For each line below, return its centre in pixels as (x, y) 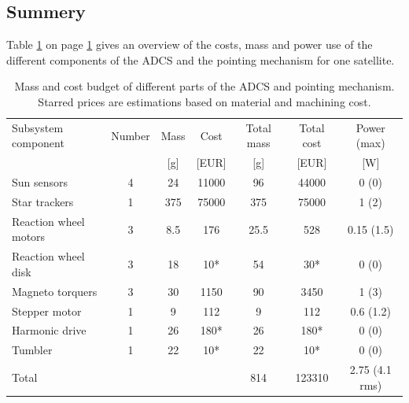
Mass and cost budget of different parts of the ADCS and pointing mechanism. (204, 86)
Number (131, 135)
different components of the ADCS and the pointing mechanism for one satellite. (201, 59)
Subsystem (38, 127)
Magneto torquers (55, 291)
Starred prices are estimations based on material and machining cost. (204, 101)
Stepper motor (47, 311)
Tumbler (32, 350)
